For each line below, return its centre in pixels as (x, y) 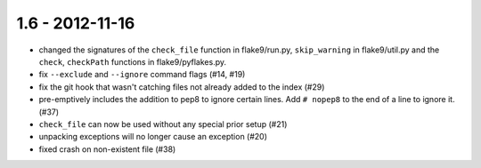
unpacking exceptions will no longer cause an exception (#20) (153, 137)
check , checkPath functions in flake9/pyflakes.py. (133, 61)
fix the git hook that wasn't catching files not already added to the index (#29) (182, 87)
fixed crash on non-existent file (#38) (107, 149)
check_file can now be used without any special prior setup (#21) (163, 124)
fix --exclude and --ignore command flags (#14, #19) (142, 75)
